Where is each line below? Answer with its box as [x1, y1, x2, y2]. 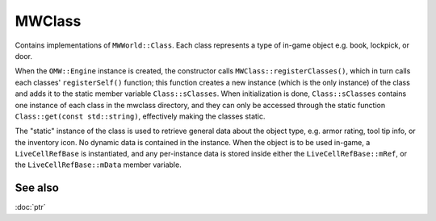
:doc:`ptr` [15, 202, 46, 212]
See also [15, 181, 60, 195]
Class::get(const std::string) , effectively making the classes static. [15, 111, 266, 121]
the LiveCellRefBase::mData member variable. [15, 160, 182, 169]
